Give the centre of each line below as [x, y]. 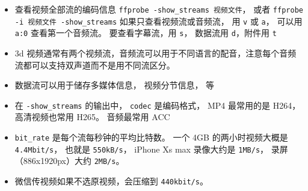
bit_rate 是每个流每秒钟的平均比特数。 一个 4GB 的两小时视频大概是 [151, 137]
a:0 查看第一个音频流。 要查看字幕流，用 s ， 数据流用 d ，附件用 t [146, 33]
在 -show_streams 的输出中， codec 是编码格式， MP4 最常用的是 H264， [158, 105]
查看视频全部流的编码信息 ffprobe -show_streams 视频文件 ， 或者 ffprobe [159, 9]
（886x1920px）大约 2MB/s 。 [69, 161]
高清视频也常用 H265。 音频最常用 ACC [92, 117]
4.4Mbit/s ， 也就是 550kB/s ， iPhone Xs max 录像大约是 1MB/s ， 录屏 [151, 149]
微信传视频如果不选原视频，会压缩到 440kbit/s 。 [111, 180]
